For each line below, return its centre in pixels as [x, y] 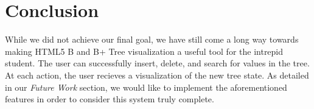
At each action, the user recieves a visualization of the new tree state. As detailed [157, 75]
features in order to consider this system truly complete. [110, 99]
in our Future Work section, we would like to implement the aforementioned [146, 87]
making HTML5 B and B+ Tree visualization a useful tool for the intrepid [144, 51]
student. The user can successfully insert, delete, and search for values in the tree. [157, 63]
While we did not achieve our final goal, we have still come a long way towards [152, 39]
